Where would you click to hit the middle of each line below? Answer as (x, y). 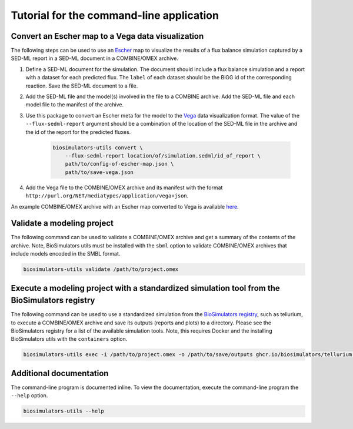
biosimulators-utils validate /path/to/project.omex (101, 269)
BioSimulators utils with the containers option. (69, 339)
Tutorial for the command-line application (115, 15)
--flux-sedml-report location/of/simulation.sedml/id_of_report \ (163, 155)
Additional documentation (60, 373)
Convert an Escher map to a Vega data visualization (107, 36)
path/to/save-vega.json (99, 172)
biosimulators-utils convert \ (98, 148)
